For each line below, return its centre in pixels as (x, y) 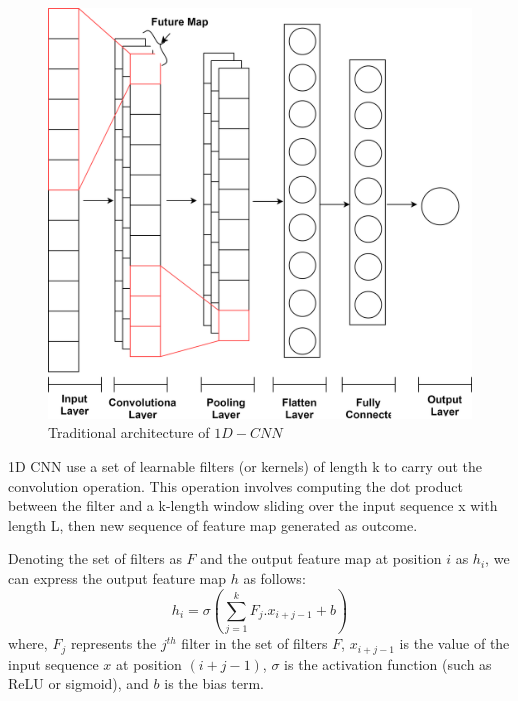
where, (28, 643)
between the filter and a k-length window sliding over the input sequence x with (253, 505)
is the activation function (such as (388, 663)
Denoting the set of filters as (95, 558)
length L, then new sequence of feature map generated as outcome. (213, 524)
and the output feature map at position (321, 558)
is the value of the (454, 643)
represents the (113, 643)
